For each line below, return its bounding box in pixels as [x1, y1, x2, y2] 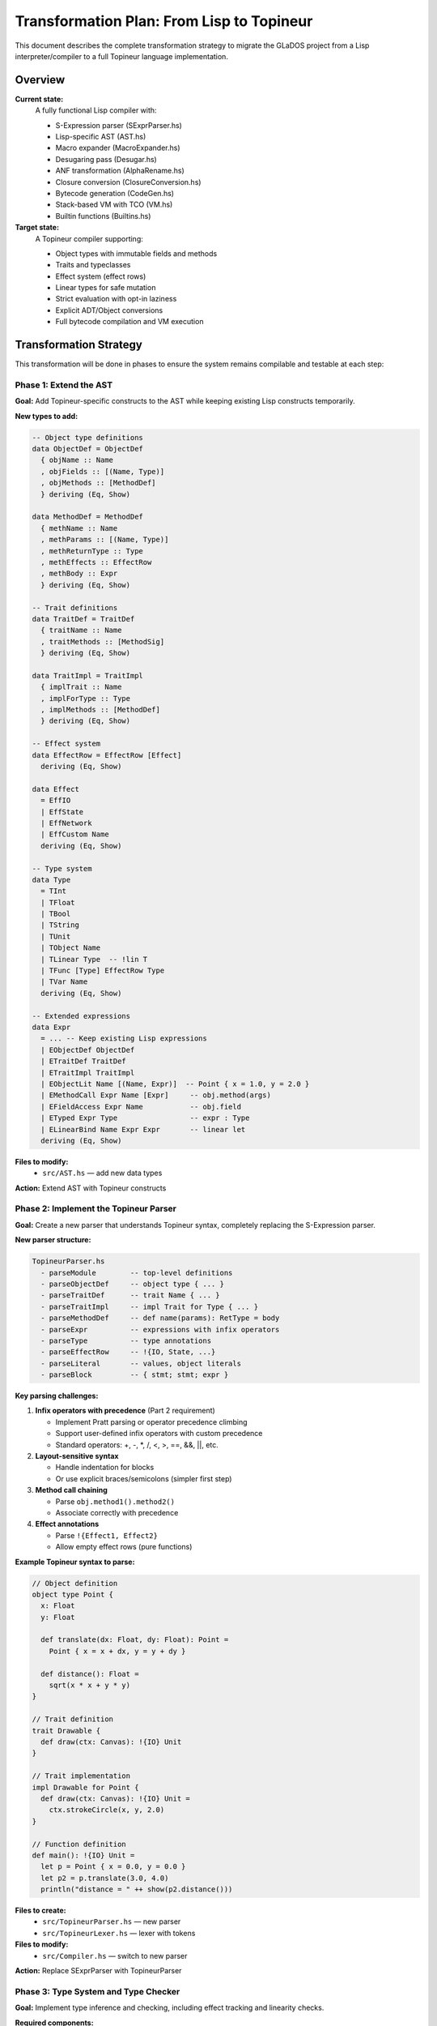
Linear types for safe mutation [55, 283, 156, 293]
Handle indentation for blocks [55, 1463, 155, 1472]
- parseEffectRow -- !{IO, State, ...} [40, 1348, 216, 1357]
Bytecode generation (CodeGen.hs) [55, 188, 174, 198]
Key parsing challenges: [15, 1391, 99, 1401]
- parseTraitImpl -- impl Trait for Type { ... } [40, 1302, 259, 1311]
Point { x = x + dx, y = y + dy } [49, 1646, 186, 1656]
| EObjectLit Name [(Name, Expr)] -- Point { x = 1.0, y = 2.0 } [40, 1079, 310, 1088]
